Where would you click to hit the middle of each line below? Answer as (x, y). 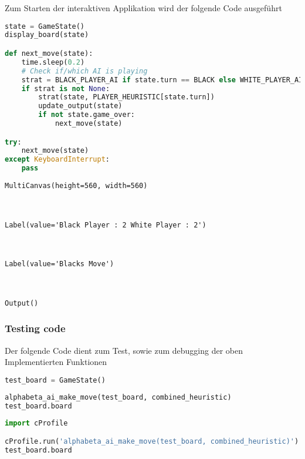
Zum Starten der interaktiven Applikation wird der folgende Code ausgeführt (143, 8)
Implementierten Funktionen (56, 362)
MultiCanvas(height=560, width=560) (76, 186)
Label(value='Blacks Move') (60, 264)
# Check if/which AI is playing (84, 71)
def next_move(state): (49, 53)
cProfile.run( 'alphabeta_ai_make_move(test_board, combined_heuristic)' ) (152, 442)
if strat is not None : (66, 88)
